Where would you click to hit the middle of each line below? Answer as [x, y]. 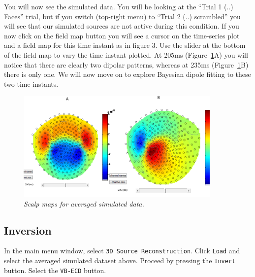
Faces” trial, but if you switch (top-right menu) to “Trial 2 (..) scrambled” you [122, 16]
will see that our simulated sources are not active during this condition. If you [122, 26]
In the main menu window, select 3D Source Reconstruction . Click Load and [122, 251]
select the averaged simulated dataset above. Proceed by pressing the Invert [120, 260]
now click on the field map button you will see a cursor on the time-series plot [122, 35]
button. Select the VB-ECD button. [55, 270]
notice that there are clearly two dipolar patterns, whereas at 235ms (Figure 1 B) [126, 64]
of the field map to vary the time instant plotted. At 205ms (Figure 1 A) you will [126, 54]
